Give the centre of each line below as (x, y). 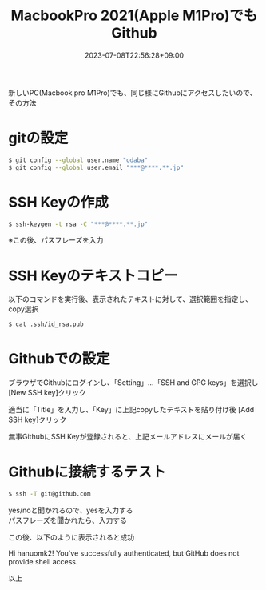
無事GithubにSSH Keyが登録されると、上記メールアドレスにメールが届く (128, 437)
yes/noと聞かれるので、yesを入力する (71, 510)
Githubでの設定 (59, 359)
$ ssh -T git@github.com (50, 494)
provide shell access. (43, 562)
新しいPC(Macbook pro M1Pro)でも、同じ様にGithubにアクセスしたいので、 (133, 93)
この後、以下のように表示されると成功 (71, 537)
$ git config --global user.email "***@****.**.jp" (96, 167)
